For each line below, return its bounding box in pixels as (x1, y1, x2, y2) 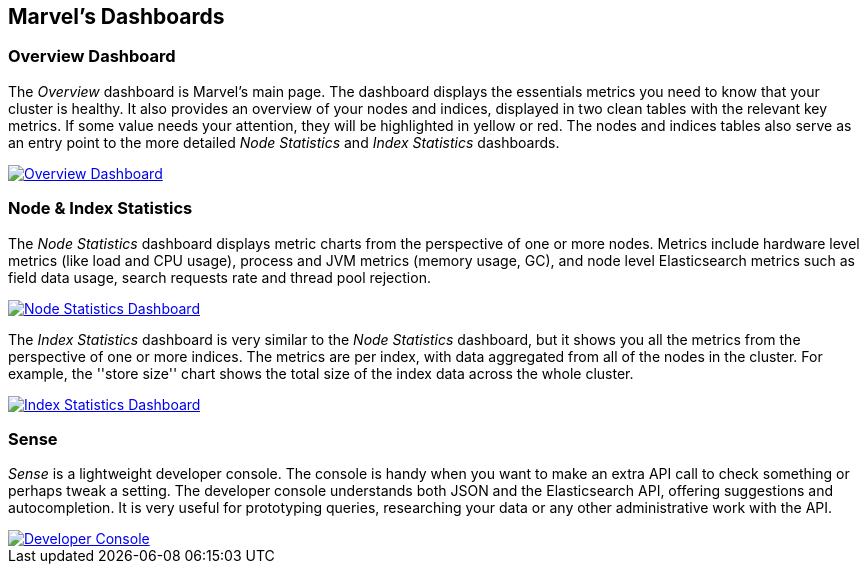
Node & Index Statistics (8, 198, 193, 219)
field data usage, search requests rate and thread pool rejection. (8, 268, 431, 286)
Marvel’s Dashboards (8, 4, 225, 29)
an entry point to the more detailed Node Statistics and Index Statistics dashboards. (8, 133, 560, 151)
